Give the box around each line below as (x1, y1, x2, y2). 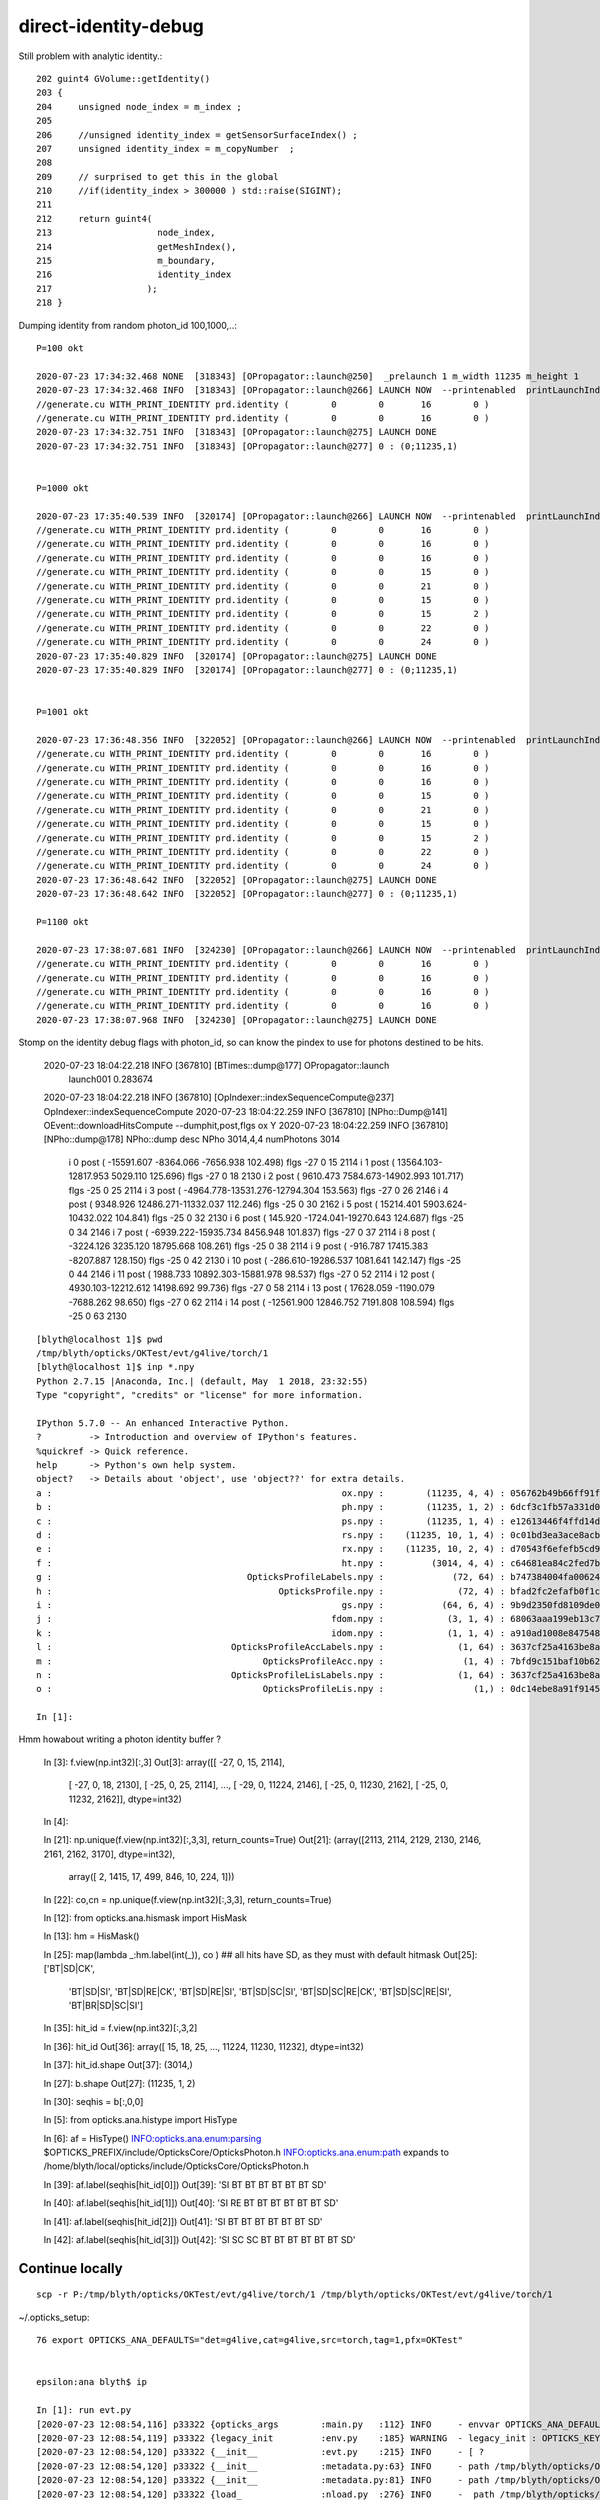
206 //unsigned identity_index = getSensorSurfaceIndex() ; (36, 129, 359, 140)
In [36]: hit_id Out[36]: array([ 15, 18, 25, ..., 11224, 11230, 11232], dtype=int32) (43, 2040, 365, 2052)
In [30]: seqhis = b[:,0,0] (43, 2095, 144, 2107)
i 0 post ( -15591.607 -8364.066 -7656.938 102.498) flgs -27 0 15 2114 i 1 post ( (68, 1156, 395, 1168)
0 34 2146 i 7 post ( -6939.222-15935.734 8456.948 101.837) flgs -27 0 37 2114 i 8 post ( (68, 1226, 436, 1238)
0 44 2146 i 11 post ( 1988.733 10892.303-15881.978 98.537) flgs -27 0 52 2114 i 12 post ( (68, 1268, 435, 1280)
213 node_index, (36, 227, 216, 239)
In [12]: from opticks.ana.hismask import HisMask (43, 1911, 247, 1924)
